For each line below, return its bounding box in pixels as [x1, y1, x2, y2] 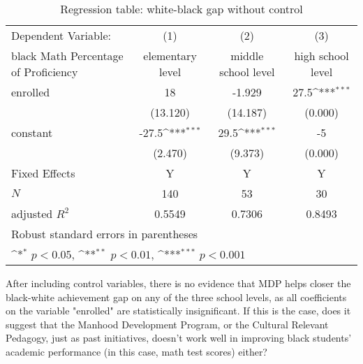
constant [11, 124, 53, 140]
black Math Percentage [11, 48, 124, 64]
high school [294, 48, 349, 64]
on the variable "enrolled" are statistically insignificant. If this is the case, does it [6, 303, 351, 318]
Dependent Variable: [11, 27, 111, 43]
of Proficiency [11, 64, 78, 80]
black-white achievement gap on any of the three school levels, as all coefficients [6, 289, 347, 304]
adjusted [11, 205, 53, 221]
